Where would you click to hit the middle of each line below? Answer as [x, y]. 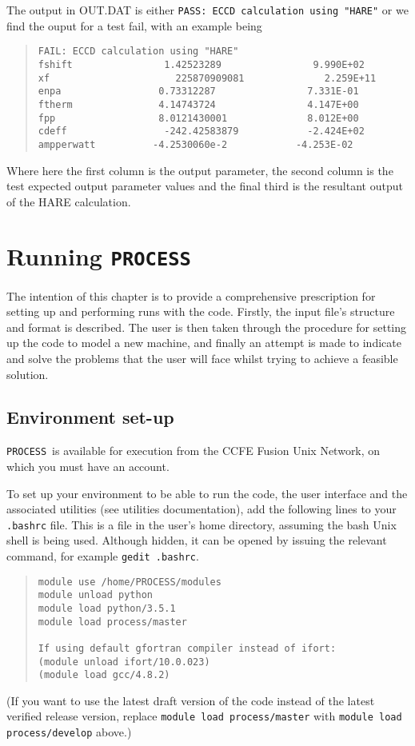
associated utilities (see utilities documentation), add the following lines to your [202, 509]
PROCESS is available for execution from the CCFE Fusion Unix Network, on [194, 451]
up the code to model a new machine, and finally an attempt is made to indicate [204, 343]
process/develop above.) [69, 732]
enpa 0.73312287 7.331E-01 [198, 92]
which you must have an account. [88, 466]
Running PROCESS [99, 256]
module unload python [95, 595]
